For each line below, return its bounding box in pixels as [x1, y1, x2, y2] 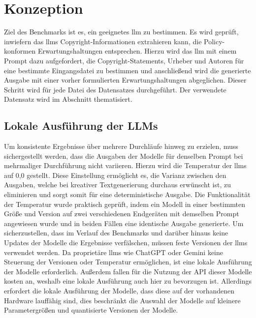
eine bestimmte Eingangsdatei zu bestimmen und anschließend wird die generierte [4, 65, 251, 75]
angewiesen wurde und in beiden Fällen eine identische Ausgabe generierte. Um [4, 218, 244, 228]
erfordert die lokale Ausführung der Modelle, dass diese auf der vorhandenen [4, 285, 235, 295]
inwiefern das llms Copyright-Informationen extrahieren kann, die [4, 36, 202, 46]
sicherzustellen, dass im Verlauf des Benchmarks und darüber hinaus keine [4, 228, 228, 238]
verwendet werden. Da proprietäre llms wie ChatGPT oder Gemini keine [4, 247, 223, 257]
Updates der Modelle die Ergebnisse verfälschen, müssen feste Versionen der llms [4, 237, 248, 248]
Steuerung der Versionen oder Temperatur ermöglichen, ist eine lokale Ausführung [4, 257, 252, 267]
